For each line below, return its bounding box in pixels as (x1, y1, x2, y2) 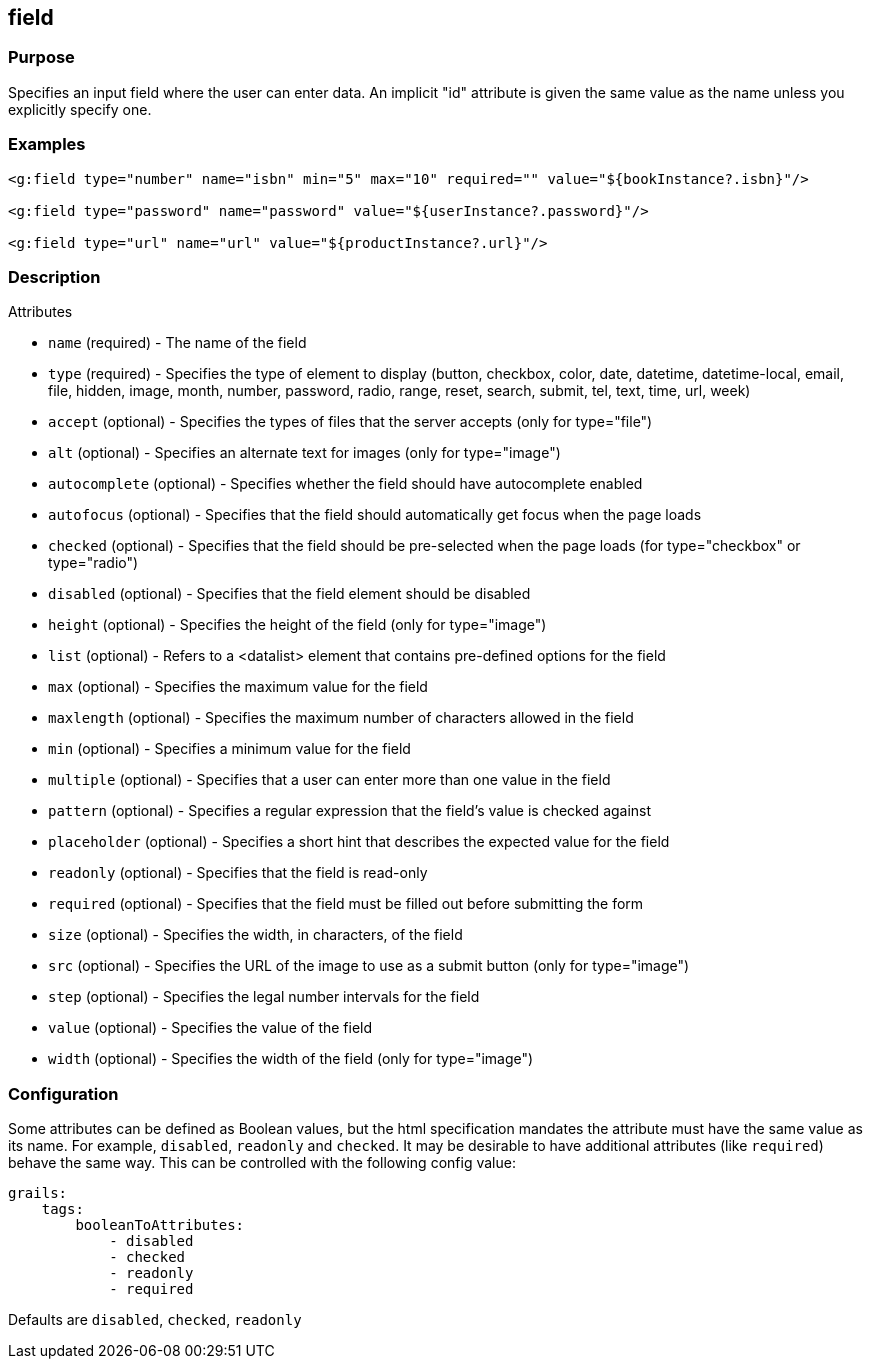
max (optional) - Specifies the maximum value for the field (48, 678, 428, 696)
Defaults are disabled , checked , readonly (8, 1311, 302, 1329)
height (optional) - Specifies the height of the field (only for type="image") (48, 616, 547, 634)
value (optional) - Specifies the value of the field (48, 1019, 373, 1037)
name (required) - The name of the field (48, 334, 307, 352)
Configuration (8, 1083, 119, 1104)
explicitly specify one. (8, 100, 152, 118)
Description (8, 266, 101, 287)
